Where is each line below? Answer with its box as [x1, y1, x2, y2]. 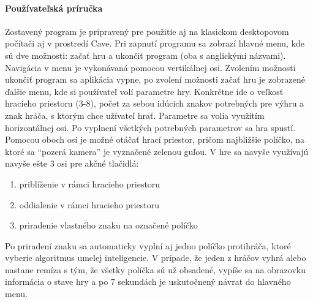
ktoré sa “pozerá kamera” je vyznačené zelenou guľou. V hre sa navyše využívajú [5, 145, 309, 157]
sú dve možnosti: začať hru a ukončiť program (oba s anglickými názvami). [5, 48, 286, 61]
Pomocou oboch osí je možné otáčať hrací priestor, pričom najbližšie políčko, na [5, 133, 305, 146]
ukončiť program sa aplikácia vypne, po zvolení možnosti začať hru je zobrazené [5, 73, 305, 86]
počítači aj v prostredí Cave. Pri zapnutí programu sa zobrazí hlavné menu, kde [5, 37, 305, 50]
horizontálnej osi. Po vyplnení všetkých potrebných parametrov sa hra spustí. [5, 121, 296, 134]
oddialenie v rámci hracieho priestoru [19, 198, 159, 211]
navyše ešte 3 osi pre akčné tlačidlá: [5, 157, 139, 170]
